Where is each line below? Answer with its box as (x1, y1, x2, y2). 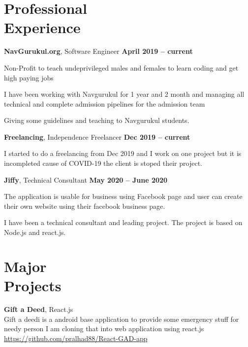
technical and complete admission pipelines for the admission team (4, 98, 205, 109)
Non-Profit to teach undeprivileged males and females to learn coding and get (4, 62, 239, 73)
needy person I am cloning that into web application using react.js (4, 323, 204, 334)
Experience (4, 17, 81, 38)
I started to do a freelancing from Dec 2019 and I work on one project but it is (4, 148, 242, 158)
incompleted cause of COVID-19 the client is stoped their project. (4, 158, 202, 168)
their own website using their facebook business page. (4, 200, 165, 211)
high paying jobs (4, 72, 54, 82)
